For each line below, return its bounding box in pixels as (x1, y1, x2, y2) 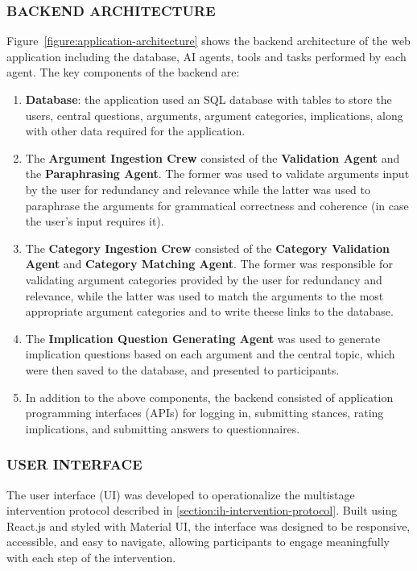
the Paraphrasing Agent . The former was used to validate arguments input (25, 165, 410, 182)
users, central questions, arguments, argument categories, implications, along (25, 106, 403, 123)
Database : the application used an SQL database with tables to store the (25, 91, 392, 107)
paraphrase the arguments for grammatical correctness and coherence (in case (25, 197, 409, 213)
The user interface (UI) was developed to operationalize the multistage (6, 486, 355, 503)
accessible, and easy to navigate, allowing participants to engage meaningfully (6, 533, 390, 550)
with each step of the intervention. (6, 548, 176, 565)
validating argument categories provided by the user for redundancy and (25, 271, 382, 288)
